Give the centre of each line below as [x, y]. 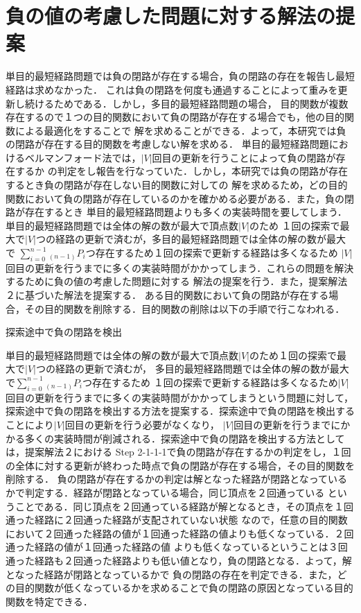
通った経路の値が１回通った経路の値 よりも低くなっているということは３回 [177, 547]
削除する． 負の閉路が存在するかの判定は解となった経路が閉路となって [167, 479]
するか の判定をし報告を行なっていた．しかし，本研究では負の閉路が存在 [181, 171]
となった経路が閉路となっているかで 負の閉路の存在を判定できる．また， [171, 574]
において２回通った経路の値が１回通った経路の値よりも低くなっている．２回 [180, 533]
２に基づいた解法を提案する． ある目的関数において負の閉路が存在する [167, 295]
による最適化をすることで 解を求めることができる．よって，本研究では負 [180, 130]
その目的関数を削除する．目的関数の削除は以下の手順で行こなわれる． [185, 308]
